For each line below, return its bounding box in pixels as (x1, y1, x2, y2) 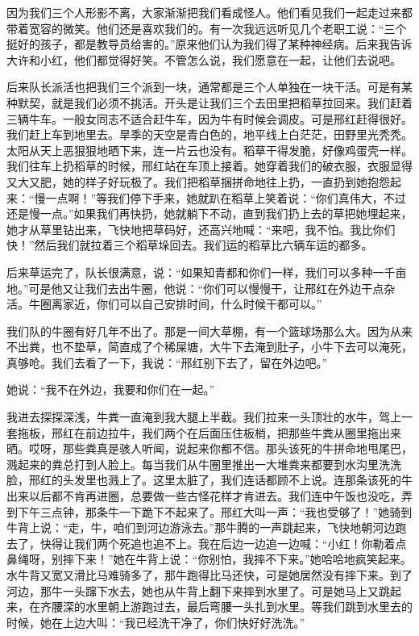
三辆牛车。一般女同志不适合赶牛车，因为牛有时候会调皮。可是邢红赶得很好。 (6, 110, 413, 127)
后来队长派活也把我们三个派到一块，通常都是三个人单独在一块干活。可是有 (6, 78, 401, 95)
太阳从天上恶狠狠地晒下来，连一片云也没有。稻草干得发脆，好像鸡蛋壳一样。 (6, 141, 413, 158)
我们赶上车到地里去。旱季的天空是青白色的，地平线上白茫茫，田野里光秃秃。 (6, 126, 413, 143)
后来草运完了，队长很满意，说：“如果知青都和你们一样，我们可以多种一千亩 (6, 263, 407, 280)
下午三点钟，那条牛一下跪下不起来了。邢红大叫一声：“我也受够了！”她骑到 (17, 503, 413, 520)
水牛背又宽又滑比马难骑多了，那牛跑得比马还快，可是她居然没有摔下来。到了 (6, 567, 413, 583)
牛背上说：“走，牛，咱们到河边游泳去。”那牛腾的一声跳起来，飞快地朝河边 (6, 519, 396, 536)
